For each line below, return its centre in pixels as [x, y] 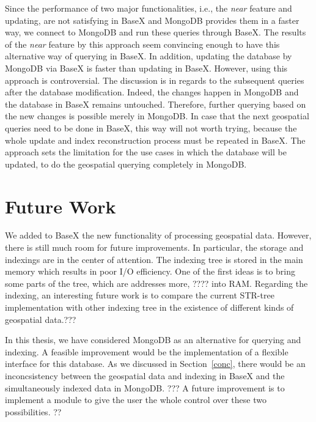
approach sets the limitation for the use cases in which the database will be [146, 152]
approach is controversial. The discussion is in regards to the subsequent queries [155, 80]
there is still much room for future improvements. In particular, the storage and [154, 247]
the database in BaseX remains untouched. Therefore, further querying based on [156, 104]
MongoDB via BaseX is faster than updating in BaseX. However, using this [146, 68]
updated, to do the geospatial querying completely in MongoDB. [126, 164]
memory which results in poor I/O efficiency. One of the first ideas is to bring [150, 271]
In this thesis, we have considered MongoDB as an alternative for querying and [153, 340]
